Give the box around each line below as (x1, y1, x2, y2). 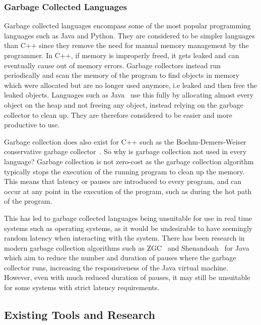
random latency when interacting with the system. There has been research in (4, 233, 245, 243)
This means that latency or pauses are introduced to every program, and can (4, 176, 242, 187)
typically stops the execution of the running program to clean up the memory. (4, 166, 245, 176)
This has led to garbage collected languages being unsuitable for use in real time (4, 212, 252, 223)
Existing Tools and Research (4, 307, 155, 322)
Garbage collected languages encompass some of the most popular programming (4, 20, 251, 31)
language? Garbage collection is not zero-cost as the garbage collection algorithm (4, 156, 254, 166)
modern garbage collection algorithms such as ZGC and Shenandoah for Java (4, 242, 249, 253)
